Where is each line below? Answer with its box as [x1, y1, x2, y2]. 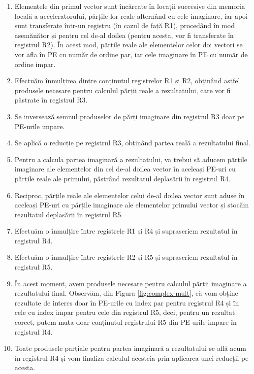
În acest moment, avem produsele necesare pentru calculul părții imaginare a [14, 278, 247, 288]
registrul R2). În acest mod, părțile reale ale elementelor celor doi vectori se [14, 39, 243, 50]
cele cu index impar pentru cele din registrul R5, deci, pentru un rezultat [14, 307, 235, 317]
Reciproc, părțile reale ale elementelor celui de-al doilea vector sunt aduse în [14, 190, 245, 200]
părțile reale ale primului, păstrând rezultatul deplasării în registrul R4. [14, 173, 231, 183]
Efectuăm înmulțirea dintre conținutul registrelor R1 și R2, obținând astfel [14, 75, 240, 86]
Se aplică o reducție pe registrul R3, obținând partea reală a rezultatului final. [14, 137, 251, 148]
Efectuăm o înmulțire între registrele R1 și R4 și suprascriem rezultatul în [14, 226, 238, 236]
